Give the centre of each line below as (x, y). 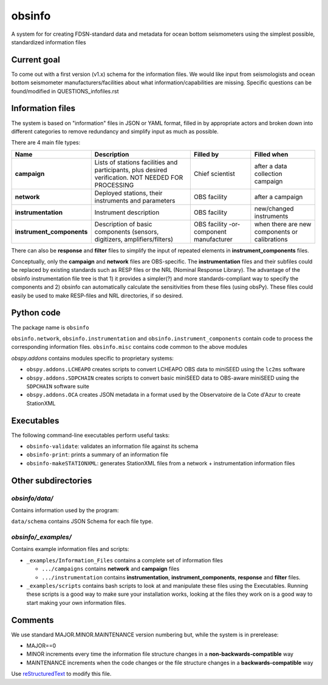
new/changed (274, 208)
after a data (271, 166)
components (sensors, (127, 232)
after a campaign (278, 197)
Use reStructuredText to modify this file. (61, 674)
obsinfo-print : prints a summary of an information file (97, 454)
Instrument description (127, 212)
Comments (32, 620)
